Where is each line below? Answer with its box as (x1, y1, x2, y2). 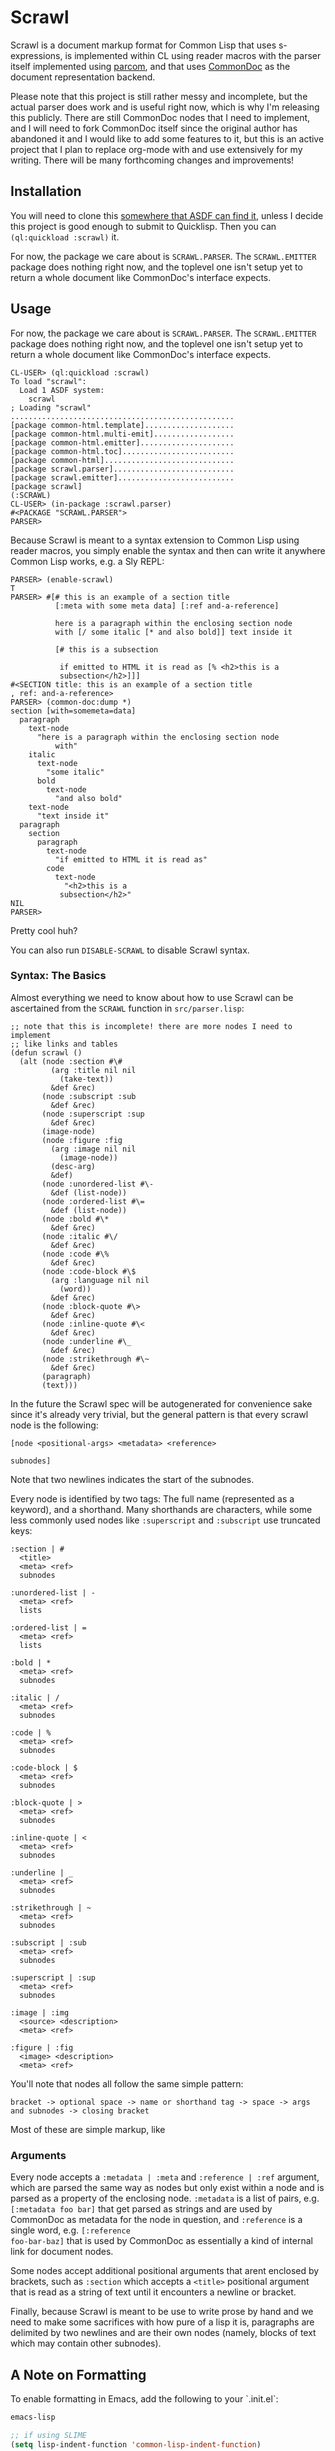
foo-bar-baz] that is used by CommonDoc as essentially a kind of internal (10, 2235, 313, 2247)
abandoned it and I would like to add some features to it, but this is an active (10, 132, 325, 145)
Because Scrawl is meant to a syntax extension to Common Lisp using (10, 534, 300, 546)
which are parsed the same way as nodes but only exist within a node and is (10, 2182, 325, 2194)
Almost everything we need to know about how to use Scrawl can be (10, 991, 294, 1003)
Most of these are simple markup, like (10, 2123, 166, 2135)
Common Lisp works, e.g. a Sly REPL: (10, 555, 165, 567)
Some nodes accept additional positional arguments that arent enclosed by (10, 2265, 320, 2277)
